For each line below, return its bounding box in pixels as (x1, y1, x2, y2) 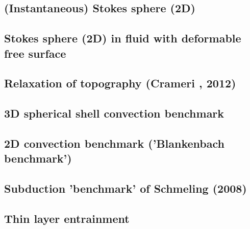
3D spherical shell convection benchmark (4, 105, 224, 121)
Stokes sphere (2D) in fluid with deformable (4, 30, 241, 46)
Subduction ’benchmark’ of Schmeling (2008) (4, 180, 247, 196)
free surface (4, 45, 66, 61)
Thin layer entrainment (4, 210, 130, 226)
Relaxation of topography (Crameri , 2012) (4, 75, 236, 91)
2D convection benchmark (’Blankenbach (4, 135, 224, 151)
